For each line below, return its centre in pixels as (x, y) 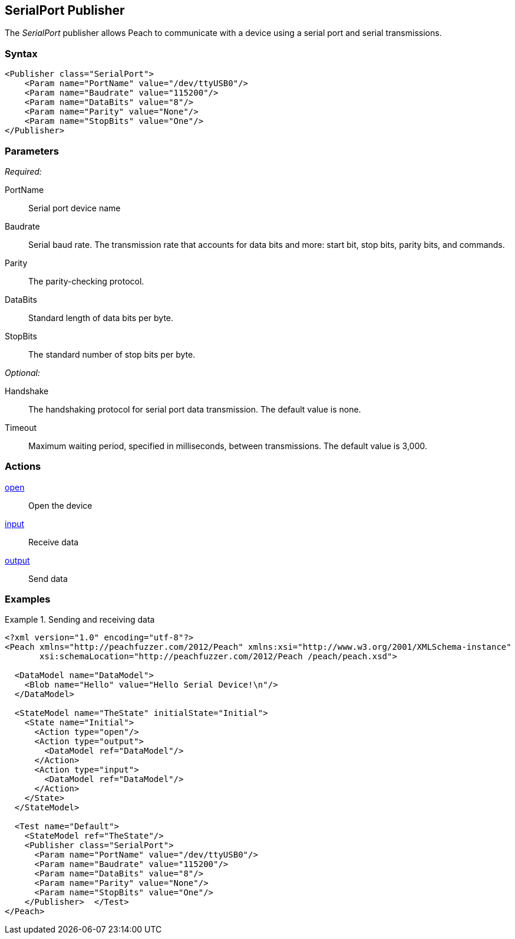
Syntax (21, 53)
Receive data (54, 542)
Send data (48, 578)
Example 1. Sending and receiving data (80, 620)
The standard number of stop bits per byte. (112, 354)
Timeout (21, 427)
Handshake (27, 391)
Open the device (60, 505)
